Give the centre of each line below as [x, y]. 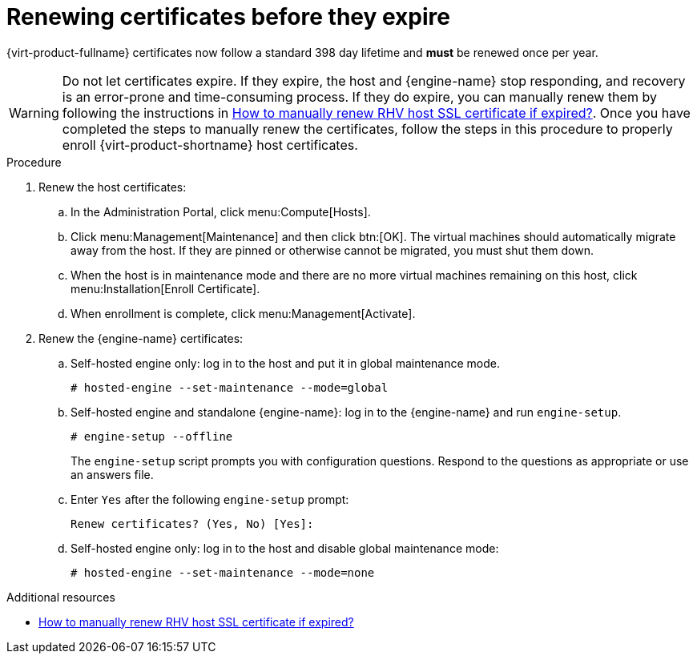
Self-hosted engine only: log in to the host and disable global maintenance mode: [285, 548]
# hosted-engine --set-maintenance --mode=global [230, 387]
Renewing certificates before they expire [228, 17]
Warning [34, 113]
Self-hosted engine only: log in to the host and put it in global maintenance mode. [286, 363]
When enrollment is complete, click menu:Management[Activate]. [243, 313]
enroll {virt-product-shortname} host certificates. [210, 145]
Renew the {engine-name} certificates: [141, 338]
